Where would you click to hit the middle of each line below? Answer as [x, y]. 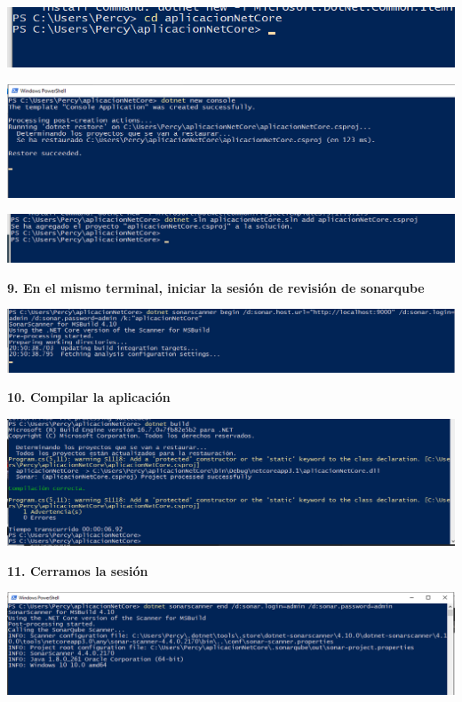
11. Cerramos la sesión [78, 570]
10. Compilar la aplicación [89, 397]
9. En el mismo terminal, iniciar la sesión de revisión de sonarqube [216, 287]
